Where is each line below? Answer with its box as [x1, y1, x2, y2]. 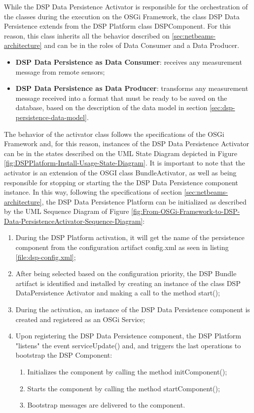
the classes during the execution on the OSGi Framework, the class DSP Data [4, 11, 240, 21]
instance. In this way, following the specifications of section [4, 187, 182, 197]
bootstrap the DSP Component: [15, 350, 112, 360]
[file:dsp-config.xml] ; [15, 251, 76, 262]
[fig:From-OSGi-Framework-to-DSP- [131, 206, 240, 216]
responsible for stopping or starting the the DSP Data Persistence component [4, 177, 238, 187]
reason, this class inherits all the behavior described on [4, 30, 170, 41]
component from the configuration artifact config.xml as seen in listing [15, 242, 229, 252]
